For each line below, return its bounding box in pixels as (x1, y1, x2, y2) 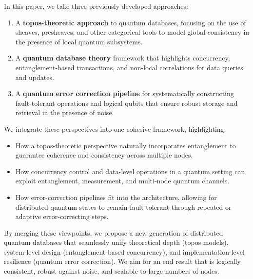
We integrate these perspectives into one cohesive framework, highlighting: (4, 123, 226, 134)
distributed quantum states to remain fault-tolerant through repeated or (15, 201, 232, 212)
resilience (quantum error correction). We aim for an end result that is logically (4, 256, 241, 266)
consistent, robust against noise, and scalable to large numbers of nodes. (4, 266, 219, 276)
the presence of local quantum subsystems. (15, 36, 143, 46)
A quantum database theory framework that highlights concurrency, (15, 53, 230, 63)
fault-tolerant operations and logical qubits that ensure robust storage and (15, 98, 238, 108)
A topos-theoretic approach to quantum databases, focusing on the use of (15, 17, 246, 27)
